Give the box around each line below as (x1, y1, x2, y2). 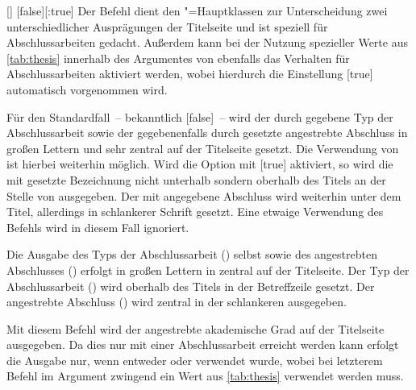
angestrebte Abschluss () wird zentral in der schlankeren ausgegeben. (6, 293, 347, 310)
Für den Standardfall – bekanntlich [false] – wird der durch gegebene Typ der (6, 108, 393, 125)
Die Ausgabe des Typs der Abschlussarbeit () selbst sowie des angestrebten (6, 246, 377, 263)
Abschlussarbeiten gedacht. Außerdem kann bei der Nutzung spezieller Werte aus (6, 34, 408, 51)
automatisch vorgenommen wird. (6, 81, 168, 97)
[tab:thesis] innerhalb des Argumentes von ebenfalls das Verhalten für (6, 49, 350, 66)
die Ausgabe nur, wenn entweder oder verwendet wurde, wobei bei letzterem (6, 351, 383, 368)
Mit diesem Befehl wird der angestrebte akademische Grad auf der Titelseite (6, 320, 385, 337)
